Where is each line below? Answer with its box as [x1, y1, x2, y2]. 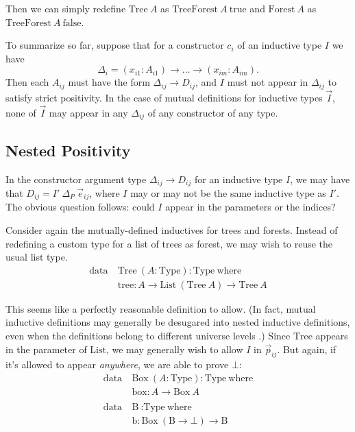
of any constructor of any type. [147, 105, 278, 119]
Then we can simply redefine [5, 1, 126, 15]
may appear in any [49, 105, 128, 119]
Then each [5, 75, 49, 89]
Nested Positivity [5, 139, 131, 160]
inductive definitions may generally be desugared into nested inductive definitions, [5, 315, 350, 329]
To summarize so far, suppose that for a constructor [5, 38, 224, 52]
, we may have [290, 171, 350, 186]
